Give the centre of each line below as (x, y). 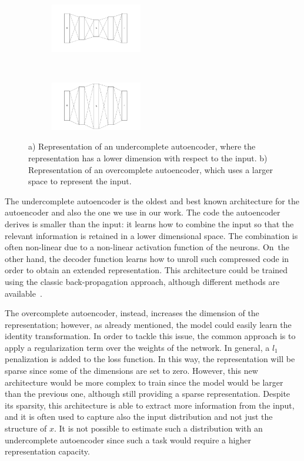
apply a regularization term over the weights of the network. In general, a (137, 347)
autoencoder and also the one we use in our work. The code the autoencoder (143, 212)
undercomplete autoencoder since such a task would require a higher (128, 440)
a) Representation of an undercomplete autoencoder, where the (142, 146)
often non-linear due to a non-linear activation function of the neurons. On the (147, 247)
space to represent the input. (80, 181)
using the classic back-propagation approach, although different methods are (142, 281)
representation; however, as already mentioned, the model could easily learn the (148, 324)
